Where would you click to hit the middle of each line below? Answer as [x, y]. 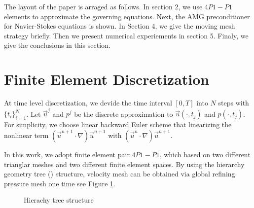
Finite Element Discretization [107, 79]
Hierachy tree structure [59, 200]
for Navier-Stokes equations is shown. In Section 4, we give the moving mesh [120, 26]
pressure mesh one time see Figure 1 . [60, 183]
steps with [234, 103]
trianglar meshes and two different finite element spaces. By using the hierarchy [124, 164]
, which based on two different [205, 154]
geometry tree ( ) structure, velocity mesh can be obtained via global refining [120, 174]
